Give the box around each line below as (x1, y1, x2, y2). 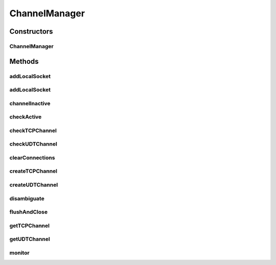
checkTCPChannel (9, 127, 57, 134)
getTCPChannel (9, 222, 50, 229)
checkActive (9, 113, 42, 121)
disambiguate (9, 195, 44, 202)
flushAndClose (9, 208, 48, 215)
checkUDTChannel (9, 140, 57, 148)
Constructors (9, 27, 53, 36)
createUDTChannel (9, 181, 58, 188)
